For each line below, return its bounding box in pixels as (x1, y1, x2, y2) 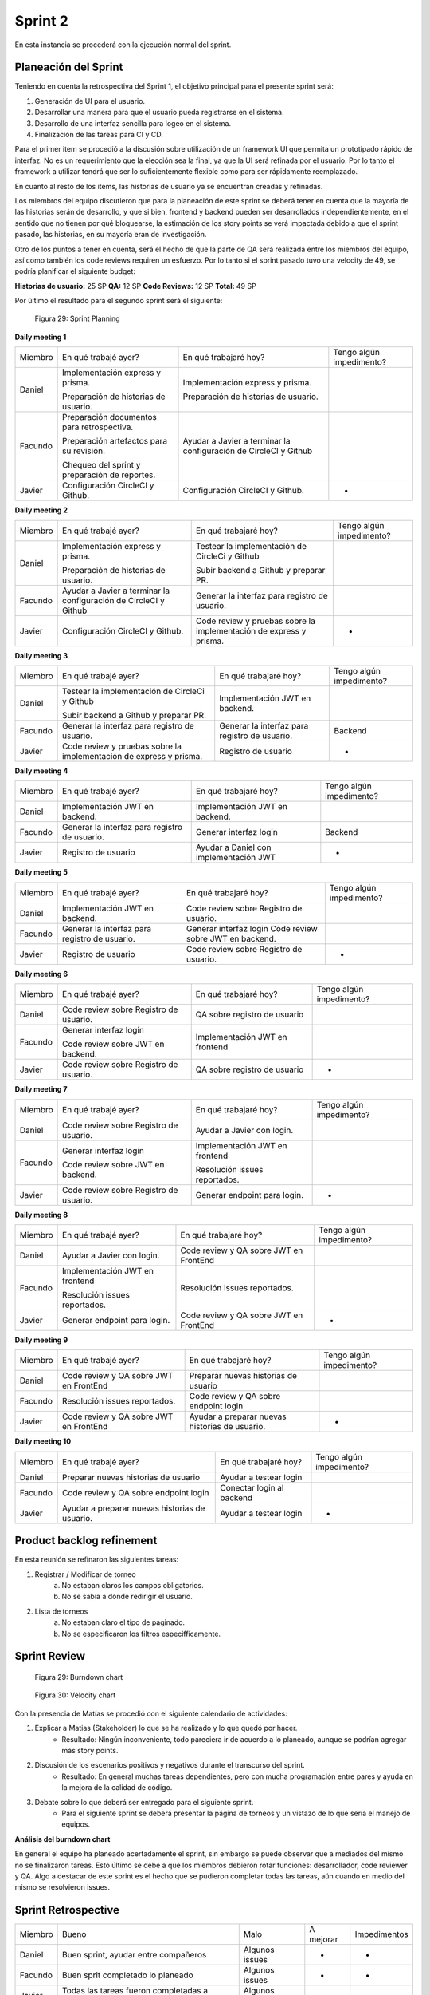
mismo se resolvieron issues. (14, 1882, 111, 1892)
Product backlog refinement (14, 1534, 158, 1547)
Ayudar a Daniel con (195, 842, 272, 853)
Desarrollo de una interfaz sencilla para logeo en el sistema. (34, 118, 231, 128)
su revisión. (62, 445, 106, 456)
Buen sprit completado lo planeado (62, 1969, 194, 1981)
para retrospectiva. (62, 421, 134, 433)
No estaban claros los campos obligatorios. (61, 1581, 205, 1590)
